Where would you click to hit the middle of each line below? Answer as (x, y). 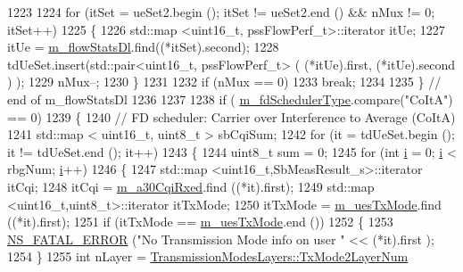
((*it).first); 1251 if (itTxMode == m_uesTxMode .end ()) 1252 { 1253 (200, 222)
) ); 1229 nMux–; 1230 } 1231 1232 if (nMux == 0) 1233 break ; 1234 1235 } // (224, 82)
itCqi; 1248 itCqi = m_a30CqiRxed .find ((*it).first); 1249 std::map (191, 186)
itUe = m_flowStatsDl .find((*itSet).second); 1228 (143, 47)
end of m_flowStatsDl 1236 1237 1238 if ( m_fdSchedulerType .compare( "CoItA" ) (230, 99)
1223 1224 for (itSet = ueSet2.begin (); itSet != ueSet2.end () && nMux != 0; (221, 12)
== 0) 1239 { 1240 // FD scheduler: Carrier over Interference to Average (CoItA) (231, 116)
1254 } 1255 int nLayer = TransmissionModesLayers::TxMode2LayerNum (208, 256)
